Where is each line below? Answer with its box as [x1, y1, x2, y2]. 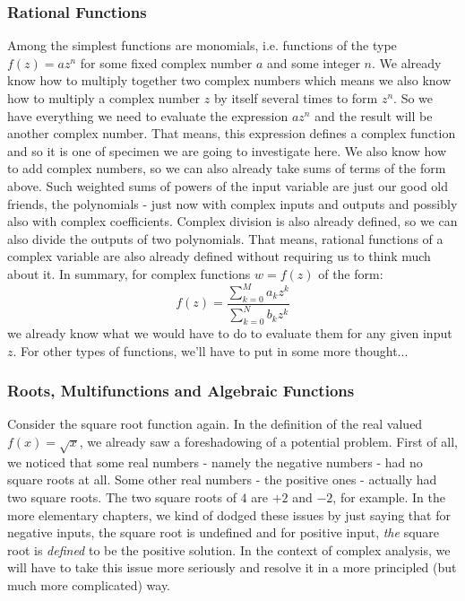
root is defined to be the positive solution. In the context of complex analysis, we [7, 540, 451, 559]
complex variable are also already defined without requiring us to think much [7, 247, 431, 266]
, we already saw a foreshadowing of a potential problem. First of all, [79, 432, 458, 450]
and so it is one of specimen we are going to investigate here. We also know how [7, 141, 446, 160]
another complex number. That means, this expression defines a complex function [7, 124, 456, 143]
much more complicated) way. [7, 575, 171, 594]
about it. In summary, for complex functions [7, 264, 251, 283]
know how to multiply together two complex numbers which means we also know [7, 71, 452, 90]
